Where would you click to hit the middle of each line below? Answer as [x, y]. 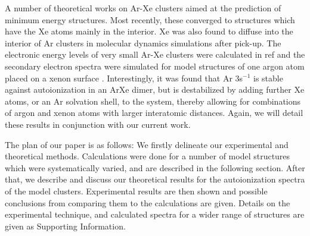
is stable [268, 78]
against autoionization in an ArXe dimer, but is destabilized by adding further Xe [155, 89]
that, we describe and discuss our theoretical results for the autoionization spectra [155, 179]
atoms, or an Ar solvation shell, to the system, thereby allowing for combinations [153, 101]
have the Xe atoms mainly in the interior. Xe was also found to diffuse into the [149, 31]
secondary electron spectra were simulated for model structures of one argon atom [155, 66]
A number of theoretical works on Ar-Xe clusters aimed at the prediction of [143, 8]
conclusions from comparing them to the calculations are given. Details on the [148, 202]
